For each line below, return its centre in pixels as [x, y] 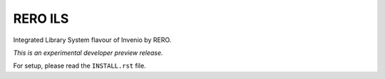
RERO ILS [41, 19]
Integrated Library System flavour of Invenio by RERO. [92, 40]
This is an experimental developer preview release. [88, 53]
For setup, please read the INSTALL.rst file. [79, 66]
